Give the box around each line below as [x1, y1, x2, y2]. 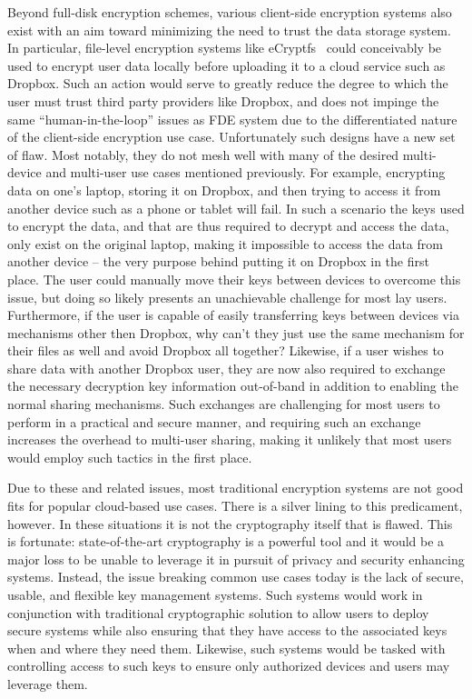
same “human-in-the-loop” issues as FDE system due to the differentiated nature [7, 109, 457, 128]
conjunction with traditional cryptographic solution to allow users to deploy [7, 603, 429, 622]
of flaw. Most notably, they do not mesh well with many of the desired [7, 145, 399, 164]
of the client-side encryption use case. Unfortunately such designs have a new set [7, 127, 456, 146]
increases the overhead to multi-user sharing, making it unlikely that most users [7, 430, 452, 449]
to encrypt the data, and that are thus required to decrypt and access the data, [7, 216, 449, 235]
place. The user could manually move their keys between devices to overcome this [7, 269, 461, 288]
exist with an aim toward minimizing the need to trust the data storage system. [7, 20, 451, 39]
